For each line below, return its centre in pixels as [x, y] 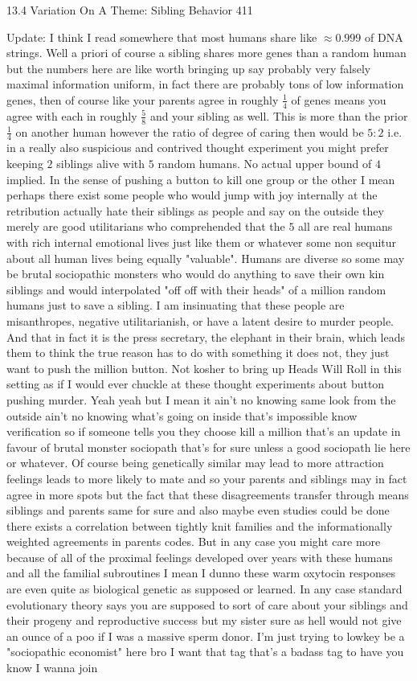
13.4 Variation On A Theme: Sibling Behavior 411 [130, 10]
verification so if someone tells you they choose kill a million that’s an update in [204, 431]
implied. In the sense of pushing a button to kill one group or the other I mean [201, 179]
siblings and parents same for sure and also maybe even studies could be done [198, 510]
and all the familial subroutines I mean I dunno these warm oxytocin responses [201, 573]
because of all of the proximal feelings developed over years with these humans [200, 557]
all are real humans [345, 226]
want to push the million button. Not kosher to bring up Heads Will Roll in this [204, 368]
